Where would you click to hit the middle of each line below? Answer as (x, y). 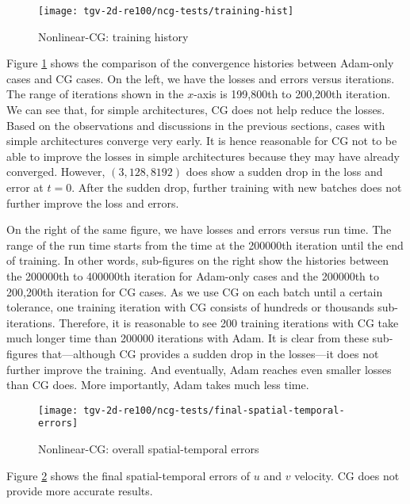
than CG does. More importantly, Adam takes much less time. (158, 385)
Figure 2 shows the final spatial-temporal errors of (128, 475)
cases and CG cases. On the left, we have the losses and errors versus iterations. (201, 78)
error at (25, 187)
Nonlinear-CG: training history (113, 36)
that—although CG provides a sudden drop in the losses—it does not (210, 353)
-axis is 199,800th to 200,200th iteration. (292, 94)
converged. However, (56, 172)
